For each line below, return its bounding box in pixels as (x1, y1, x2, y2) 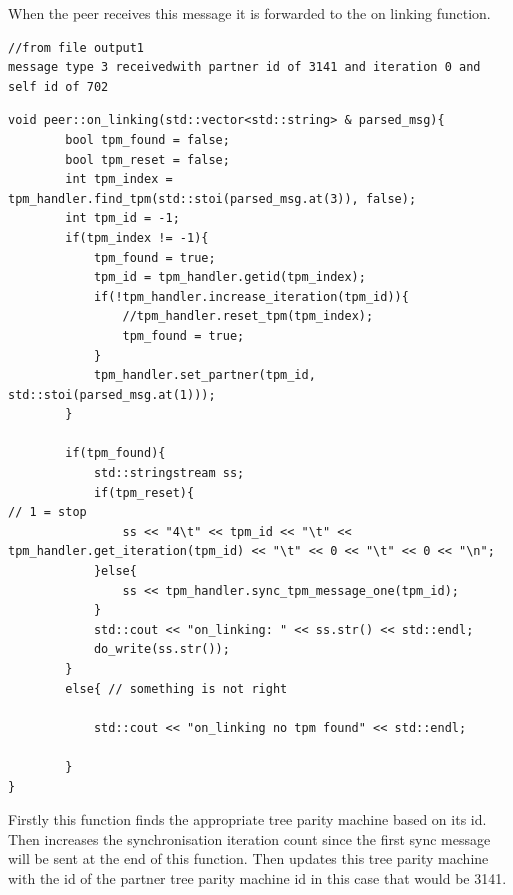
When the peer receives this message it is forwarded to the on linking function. (8, 3, 491, 23)
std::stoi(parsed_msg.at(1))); (8, 387, 216, 402)
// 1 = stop (8, 505, 87, 520)
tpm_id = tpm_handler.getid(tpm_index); (93, 270, 366, 285)
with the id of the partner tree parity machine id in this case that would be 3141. (8, 867, 507, 888)
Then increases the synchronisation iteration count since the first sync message (8, 828, 491, 849)
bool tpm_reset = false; (65, 152, 230, 167)
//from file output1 (8, 40, 145, 55)
